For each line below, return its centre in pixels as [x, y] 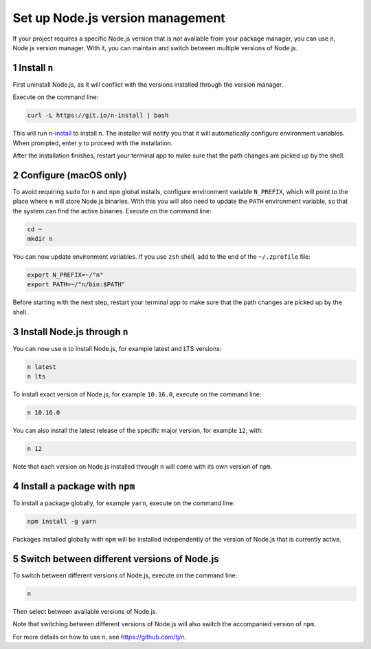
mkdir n [40, 239]
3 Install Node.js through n [70, 331]
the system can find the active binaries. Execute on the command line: [112, 211]
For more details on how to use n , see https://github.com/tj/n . [100, 637]
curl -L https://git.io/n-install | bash [98, 116]
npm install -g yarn [61, 521]
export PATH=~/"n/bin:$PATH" [76, 285]
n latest [42, 367]
